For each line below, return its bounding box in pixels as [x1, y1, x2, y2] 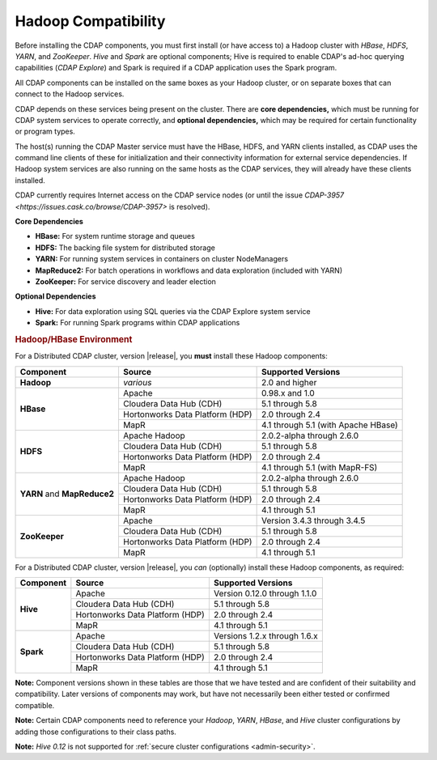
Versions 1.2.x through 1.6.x [213, 630, 319, 641]
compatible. [15, 700, 55, 710]
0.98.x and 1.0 [261, 387, 315, 398]
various [122, 376, 152, 388]
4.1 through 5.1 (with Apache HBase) [261, 419, 398, 431]
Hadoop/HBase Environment [15, 333, 133, 345]
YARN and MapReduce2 [19, 488, 115, 499]
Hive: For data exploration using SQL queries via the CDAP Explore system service [35, 306, 311, 316]
